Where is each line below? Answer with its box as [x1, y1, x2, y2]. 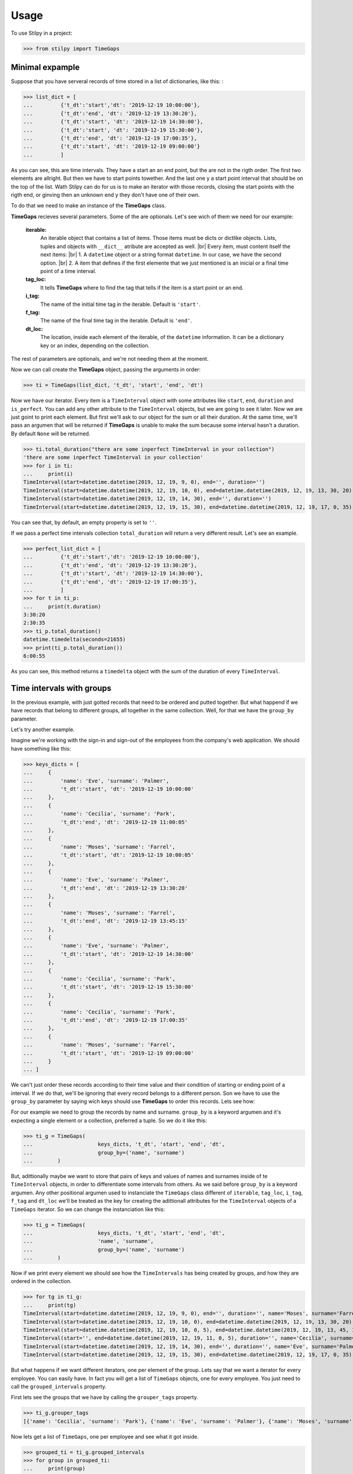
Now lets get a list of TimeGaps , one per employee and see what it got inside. [11, 1433, 199, 1440]
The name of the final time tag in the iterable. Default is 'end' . [40, 317, 192, 324]
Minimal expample [11, 62, 80, 72]
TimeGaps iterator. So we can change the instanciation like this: [11, 1206, 165, 1213]
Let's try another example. [11, 726, 75, 733]
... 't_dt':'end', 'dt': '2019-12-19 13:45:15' [23, 917, 188, 924]
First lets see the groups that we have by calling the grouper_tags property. [11, 1394, 198, 1401]
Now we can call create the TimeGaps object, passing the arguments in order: [11, 366, 201, 373]
